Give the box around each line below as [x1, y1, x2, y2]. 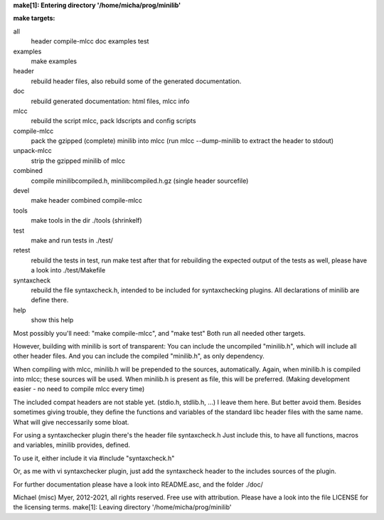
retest [13, 246, 31, 255]
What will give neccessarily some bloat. [13, 418, 129, 426]
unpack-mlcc [13, 147, 53, 155]
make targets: [13, 14, 55, 23]
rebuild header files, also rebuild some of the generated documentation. [31, 77, 242, 85]
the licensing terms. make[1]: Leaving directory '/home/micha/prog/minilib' [13, 503, 232, 511]
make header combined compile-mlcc [31, 196, 142, 205]
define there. [31, 296, 69, 304]
